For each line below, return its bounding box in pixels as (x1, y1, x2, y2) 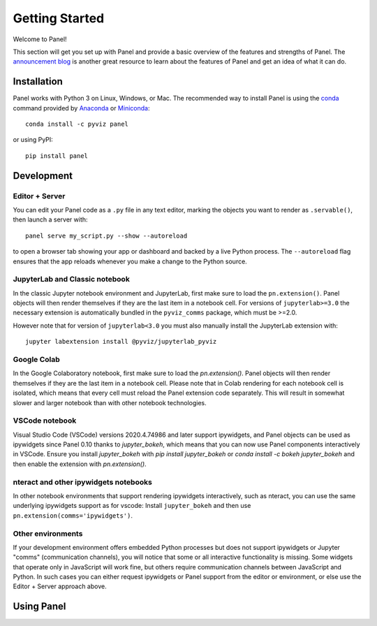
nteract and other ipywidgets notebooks (13, 477, 153, 487)
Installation (13, 75, 63, 87)
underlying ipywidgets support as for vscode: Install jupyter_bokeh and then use (13, 502, 251, 510)
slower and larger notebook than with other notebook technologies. (13, 398, 207, 407)
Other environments (13, 528, 83, 538)
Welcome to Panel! (13, 35, 67, 43)
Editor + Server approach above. (13, 582, 108, 590)
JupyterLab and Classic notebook (13, 275, 131, 284)
